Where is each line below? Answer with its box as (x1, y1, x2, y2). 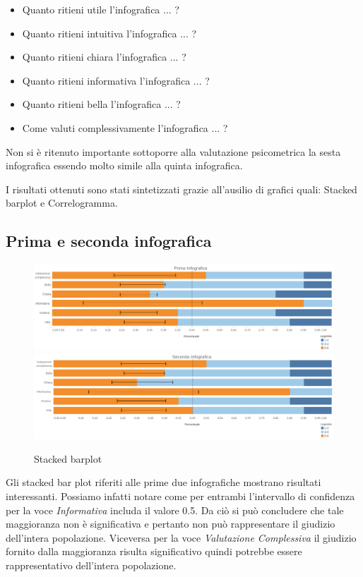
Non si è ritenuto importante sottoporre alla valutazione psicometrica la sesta (6, 144, 341, 159)
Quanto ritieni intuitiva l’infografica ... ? (22, 25, 197, 40)
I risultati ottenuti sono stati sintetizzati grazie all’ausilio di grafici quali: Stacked (6, 181, 357, 196)
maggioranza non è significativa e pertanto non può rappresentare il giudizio (6, 516, 335, 531)
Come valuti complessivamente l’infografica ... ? (22, 120, 228, 135)
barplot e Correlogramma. (6, 195, 118, 210)
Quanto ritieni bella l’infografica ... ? (22, 97, 181, 111)
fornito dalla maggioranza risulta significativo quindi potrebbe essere (6, 544, 302, 559)
